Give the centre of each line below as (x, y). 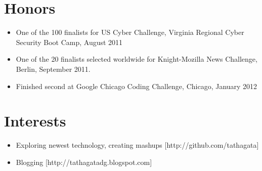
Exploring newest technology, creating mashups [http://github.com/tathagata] (137, 145)
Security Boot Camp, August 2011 (69, 42)
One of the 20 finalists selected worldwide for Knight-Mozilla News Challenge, (137, 59)
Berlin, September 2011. (53, 69)
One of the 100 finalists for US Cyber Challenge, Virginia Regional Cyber (130, 32)
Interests (35, 121)
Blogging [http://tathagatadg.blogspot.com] (84, 162)
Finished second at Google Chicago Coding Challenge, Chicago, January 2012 (137, 86)
